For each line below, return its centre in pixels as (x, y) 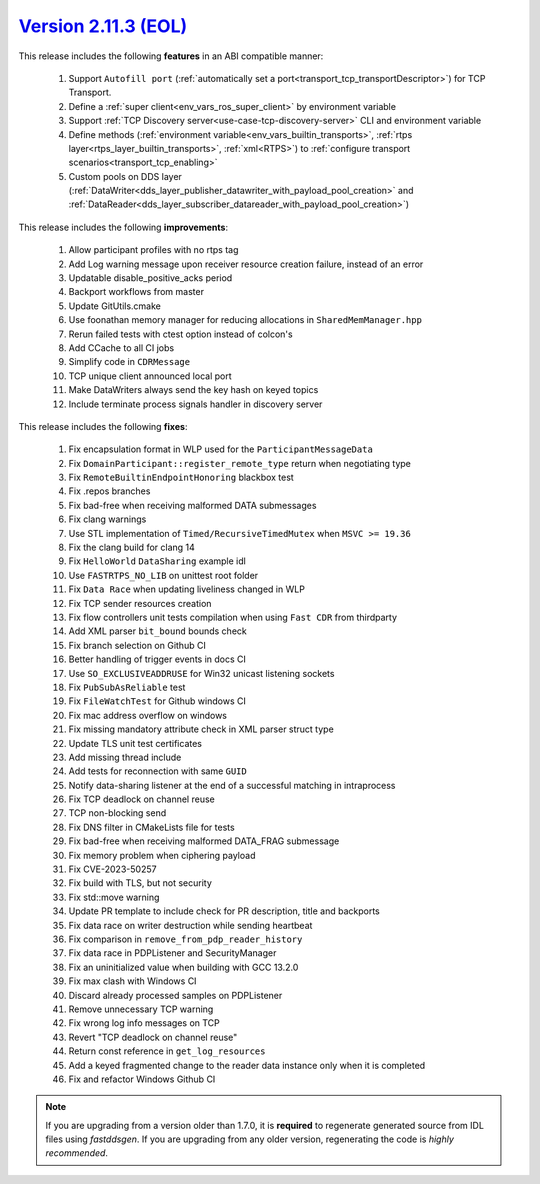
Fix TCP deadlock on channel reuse (141, 799)
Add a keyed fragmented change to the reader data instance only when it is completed (247, 1065)
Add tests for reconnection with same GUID (157, 771)
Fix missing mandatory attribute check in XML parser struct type (201, 729)
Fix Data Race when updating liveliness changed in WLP (186, 589)
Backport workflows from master (136, 292)
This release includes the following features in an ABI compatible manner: (171, 56)
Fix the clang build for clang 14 (131, 547)
